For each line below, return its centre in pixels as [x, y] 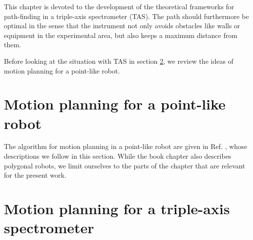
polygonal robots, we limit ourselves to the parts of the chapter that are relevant [125, 165]
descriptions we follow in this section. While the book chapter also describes [118, 156]
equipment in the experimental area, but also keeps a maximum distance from [121, 35]
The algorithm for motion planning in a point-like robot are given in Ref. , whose [126, 146]
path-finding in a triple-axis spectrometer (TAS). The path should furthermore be [126, 16]
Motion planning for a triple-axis [117, 209]
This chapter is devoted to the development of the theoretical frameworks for [119, 6]
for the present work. [35, 175]
